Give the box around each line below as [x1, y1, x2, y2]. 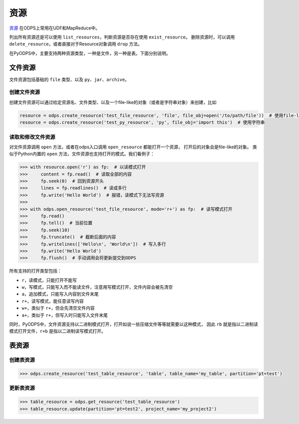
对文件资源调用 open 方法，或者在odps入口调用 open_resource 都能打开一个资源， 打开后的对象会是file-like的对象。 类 [9, 144, 257, 150]
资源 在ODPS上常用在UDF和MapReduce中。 [9, 25, 100, 31]
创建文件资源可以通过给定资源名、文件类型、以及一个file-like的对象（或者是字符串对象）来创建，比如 [9, 99, 217, 105]
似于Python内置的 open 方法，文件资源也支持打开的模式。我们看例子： [9, 151, 155, 157]
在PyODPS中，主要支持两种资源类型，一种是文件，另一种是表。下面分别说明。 [9, 50, 171, 56]
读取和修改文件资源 [9, 133, 56, 140]
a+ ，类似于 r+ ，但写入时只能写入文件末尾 [21, 312, 108, 318]
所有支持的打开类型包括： [9, 268, 62, 274]
